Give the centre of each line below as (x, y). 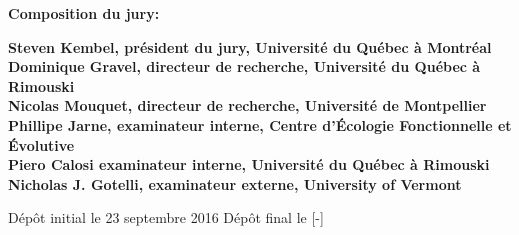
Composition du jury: (84, 13)
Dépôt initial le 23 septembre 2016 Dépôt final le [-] (166, 217)
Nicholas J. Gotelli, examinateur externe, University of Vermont (235, 183)
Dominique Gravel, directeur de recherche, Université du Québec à (244, 66)
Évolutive (41, 144)
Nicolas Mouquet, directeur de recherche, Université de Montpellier (247, 105)
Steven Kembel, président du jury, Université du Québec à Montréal (250, 46)
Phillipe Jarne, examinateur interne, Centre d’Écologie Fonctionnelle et (260, 124)
